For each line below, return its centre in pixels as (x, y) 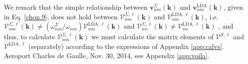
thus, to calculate (30, 37)
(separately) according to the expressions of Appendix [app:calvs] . (126, 46)
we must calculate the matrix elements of (152, 37)
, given (233, 7)
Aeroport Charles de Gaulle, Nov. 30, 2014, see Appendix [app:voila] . (107, 56)
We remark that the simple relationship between (76, 7)
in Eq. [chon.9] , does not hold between (61, 16)
